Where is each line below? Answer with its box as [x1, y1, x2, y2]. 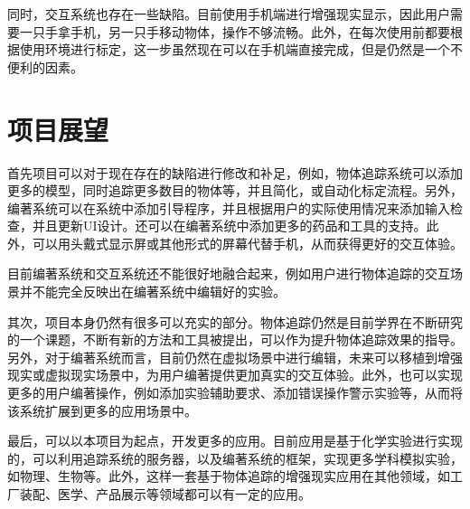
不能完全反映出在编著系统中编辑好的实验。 [32, 282, 286, 301]
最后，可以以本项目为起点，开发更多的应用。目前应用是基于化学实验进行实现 [7, 431, 463, 450]
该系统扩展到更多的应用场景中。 [7, 401, 197, 419]
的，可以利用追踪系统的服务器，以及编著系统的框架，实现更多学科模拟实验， [7, 448, 463, 467]
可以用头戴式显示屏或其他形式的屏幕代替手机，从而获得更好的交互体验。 [32, 233, 463, 252]
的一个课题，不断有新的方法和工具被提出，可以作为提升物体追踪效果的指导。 [7, 330, 463, 349]
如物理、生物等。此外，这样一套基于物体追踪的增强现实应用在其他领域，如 [7, 467, 450, 485]
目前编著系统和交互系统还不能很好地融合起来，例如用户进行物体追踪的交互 [7, 264, 450, 283]
